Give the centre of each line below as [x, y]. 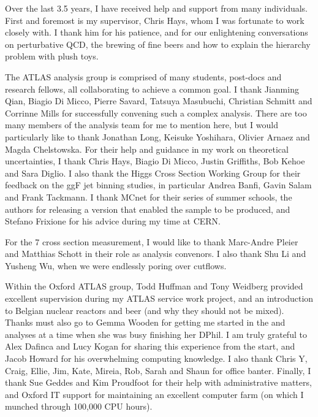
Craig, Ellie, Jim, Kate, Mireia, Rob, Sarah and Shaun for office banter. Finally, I [158, 370]
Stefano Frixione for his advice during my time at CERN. [113, 221]
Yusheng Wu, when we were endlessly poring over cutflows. [116, 265]
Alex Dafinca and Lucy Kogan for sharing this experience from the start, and [150, 346]
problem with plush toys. [52, 56]
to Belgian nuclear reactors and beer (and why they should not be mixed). [145, 310]
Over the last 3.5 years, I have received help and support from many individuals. [157, 8]
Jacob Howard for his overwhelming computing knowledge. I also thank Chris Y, [156, 358]
